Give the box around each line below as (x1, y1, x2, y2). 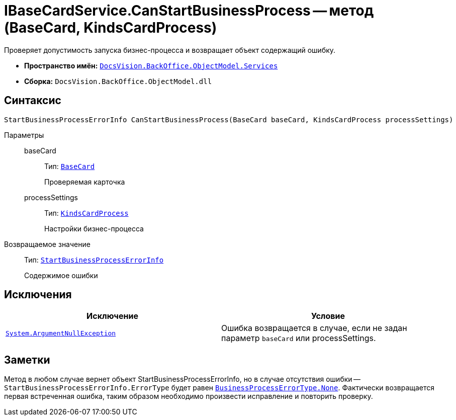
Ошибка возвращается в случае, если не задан (221, 323, 407, 333)
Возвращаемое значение (4, 239, 90, 248)
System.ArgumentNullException (6, 329, 116, 337)
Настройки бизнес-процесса (44, 224, 144, 233)
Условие (311, 311, 345, 321)
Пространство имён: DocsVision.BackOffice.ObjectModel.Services (24, 61, 278, 70)
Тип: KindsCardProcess (44, 208, 129, 217)
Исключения (4, 288, 72, 301)
